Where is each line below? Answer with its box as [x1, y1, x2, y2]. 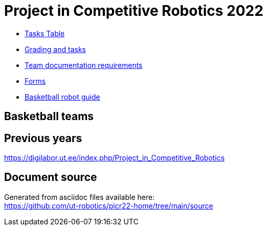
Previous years [4, 131, 82, 145]
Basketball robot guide [25, 92, 100, 101]
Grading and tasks [25, 44, 86, 54]
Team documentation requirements [25, 60, 143, 70]
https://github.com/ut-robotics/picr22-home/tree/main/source [4, 201, 213, 210]
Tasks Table [25, 29, 65, 38]
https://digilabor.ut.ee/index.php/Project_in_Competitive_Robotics [4, 153, 225, 163]
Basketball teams [4, 110, 94, 123]
